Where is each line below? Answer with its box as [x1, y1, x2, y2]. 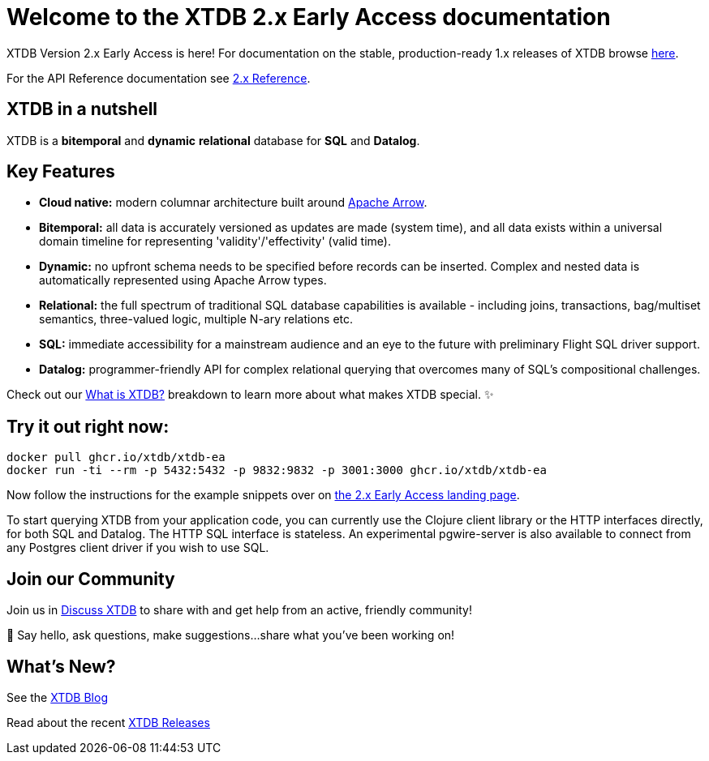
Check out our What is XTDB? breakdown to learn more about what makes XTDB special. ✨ [6, 387, 494, 402]
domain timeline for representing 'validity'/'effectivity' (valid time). [39, 234, 391, 249]
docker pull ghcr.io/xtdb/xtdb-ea [6, 451, 226, 464]
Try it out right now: [6, 416, 170, 437]
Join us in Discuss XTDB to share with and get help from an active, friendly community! [6, 603, 472, 618]
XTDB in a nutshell [6, 99, 158, 120]
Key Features [6, 161, 115, 182]
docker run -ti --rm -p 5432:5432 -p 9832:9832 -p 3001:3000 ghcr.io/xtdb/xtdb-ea [6, 464, 547, 477]
